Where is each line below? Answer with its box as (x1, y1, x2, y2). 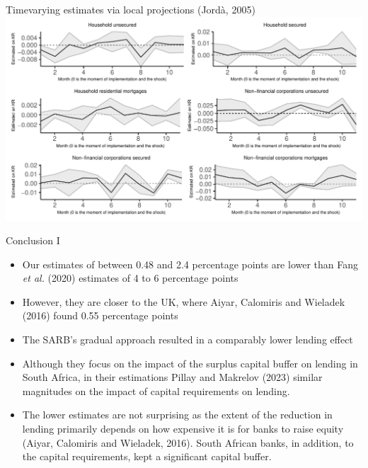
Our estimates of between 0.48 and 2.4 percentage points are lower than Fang (22, 256, 359, 271)
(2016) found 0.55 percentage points (22, 308, 178, 323)
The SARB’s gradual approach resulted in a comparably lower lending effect (22, 332, 353, 347)
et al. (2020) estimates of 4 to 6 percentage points (22, 270, 238, 285)
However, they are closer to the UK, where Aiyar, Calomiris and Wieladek (22, 294, 345, 309)
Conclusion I (6, 233, 60, 248)
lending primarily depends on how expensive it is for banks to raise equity (22, 421, 344, 436)
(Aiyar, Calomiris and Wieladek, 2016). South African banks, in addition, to (22, 435, 354, 450)
